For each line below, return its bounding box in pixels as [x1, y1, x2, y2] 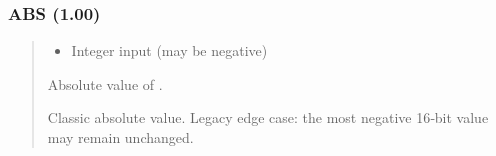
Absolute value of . [47, 73, 163, 94]
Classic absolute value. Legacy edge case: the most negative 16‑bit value [47, 107, 489, 128]
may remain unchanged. [47, 127, 194, 147]
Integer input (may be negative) [71, 40, 268, 61]
